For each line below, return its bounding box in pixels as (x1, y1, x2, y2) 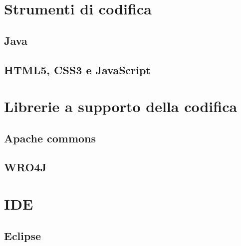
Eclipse (4, 228, 41, 243)
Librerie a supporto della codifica (4, 96, 238, 117)
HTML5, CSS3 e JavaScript (4, 62, 151, 77)
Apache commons (4, 130, 96, 145)
